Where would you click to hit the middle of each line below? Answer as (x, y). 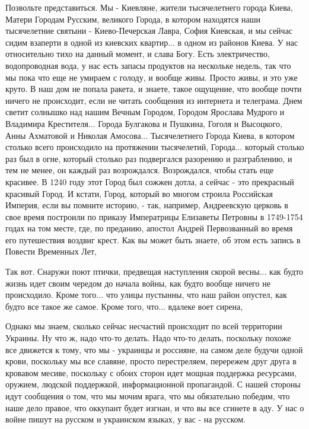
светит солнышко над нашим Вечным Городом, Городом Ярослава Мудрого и (145, 112)
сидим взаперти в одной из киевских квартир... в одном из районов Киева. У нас (152, 42)
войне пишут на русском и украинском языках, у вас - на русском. (126, 419)
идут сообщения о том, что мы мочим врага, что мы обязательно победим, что (148, 396)
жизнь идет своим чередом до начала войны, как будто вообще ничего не (138, 283)
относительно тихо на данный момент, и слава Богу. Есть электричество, (138, 54)
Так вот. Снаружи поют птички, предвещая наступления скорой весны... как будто (154, 271)
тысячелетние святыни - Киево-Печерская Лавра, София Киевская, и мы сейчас (149, 31)
